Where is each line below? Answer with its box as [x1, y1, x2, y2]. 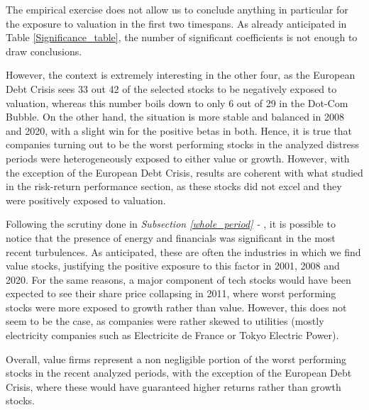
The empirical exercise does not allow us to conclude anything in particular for [6, 2, 348, 16]
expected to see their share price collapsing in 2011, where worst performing [6, 286, 336, 301]
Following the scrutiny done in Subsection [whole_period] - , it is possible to [6, 216, 336, 231]
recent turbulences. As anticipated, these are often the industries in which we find [6, 244, 361, 259]
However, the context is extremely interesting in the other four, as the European [6, 67, 356, 82]
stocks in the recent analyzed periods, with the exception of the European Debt [6, 365, 352, 380]
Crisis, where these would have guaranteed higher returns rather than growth [6, 379, 341, 394]
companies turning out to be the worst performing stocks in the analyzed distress [6, 137, 359, 152]
